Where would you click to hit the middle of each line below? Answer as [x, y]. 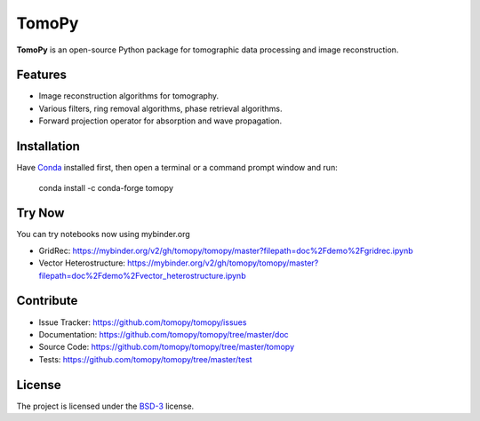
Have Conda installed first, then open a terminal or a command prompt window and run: [177, 168]
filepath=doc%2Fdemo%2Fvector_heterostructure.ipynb [142, 275]
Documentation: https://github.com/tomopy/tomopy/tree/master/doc [164, 334]
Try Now [40, 213]
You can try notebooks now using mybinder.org [103, 234]
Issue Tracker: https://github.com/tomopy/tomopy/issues [143, 322]
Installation [48, 147]
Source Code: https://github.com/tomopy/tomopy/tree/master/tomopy [167, 347]
